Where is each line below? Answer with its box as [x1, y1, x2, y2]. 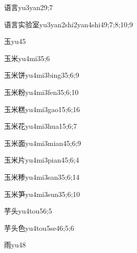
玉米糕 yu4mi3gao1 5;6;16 [4, 104, 80, 114]
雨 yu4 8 [4, 239, 26, 250]
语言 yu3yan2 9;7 [4, 2, 53, 12]
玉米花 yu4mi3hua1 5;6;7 [4, 121, 77, 131]
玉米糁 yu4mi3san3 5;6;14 [4, 171, 80, 182]
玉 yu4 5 [4, 36, 26, 46]
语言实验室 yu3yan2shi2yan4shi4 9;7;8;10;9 [4, 19, 133, 29]
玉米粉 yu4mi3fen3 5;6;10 [4, 86, 79, 97]
